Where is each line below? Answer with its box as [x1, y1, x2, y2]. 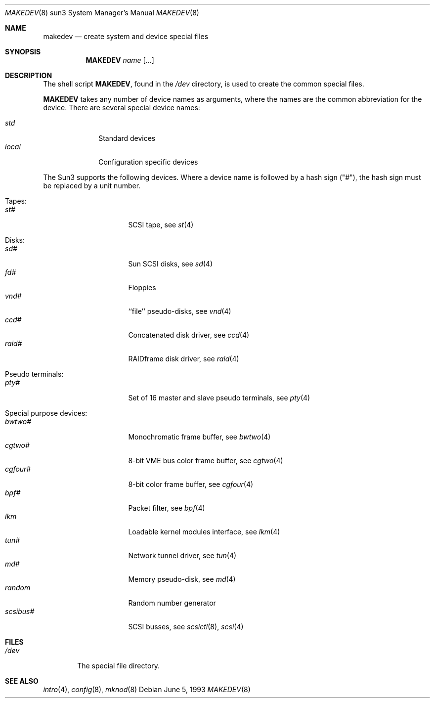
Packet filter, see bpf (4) [128, 504, 205, 512]
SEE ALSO [5, 677, 39, 685]
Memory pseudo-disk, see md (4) [128, 575, 236, 583]
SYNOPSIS [5, 47, 41, 56]
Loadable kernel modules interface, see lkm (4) [128, 527, 280, 536]
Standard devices [98, 134, 156, 142]
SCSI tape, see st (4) [128, 220, 194, 229]
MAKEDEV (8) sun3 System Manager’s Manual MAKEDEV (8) [5, 8, 199, 17]
